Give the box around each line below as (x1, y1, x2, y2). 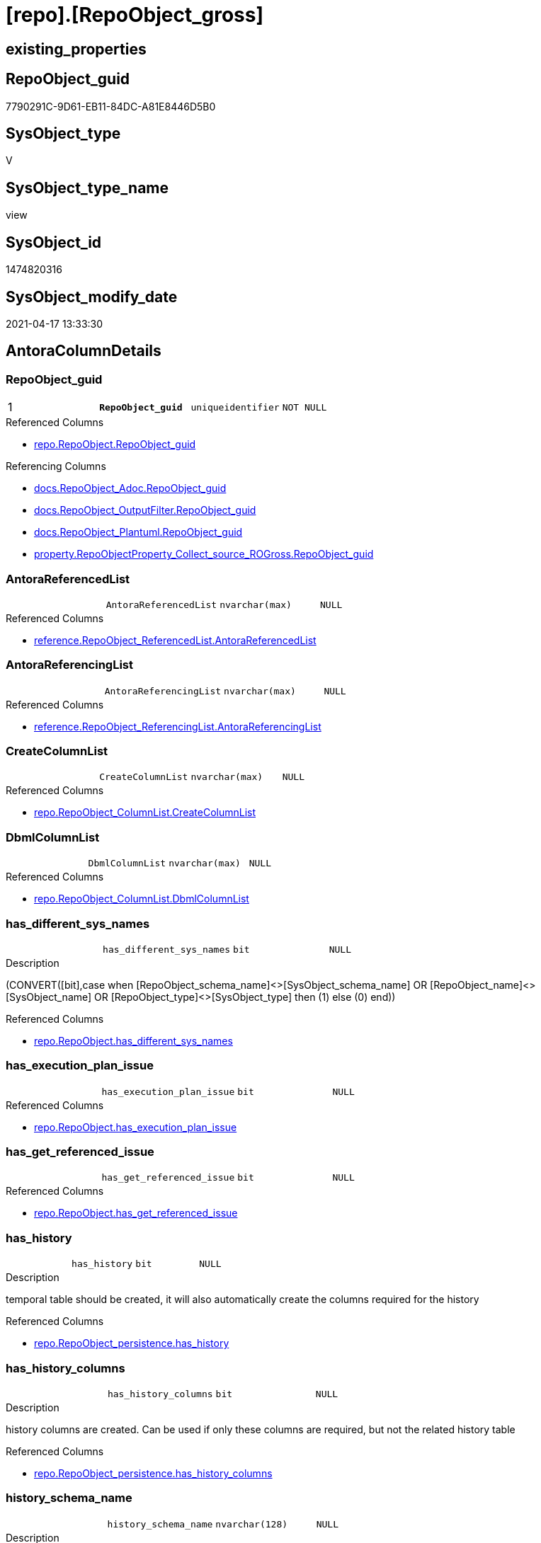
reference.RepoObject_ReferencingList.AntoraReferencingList (34, 720, 321, 733)
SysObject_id (6, 233, 102, 251)
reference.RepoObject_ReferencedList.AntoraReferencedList (34, 633, 317, 646)
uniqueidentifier (190, 401, 280, 413)
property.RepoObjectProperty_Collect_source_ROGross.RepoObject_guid (34, 548, 374, 561)
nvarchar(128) (215, 1518, 288, 1530)
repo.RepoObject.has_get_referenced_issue (34, 1207, 238, 1220)
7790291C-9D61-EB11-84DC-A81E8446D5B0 (6, 100, 216, 113)
